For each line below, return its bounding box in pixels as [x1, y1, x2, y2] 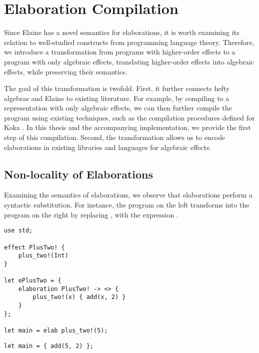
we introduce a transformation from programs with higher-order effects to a [4, 46, 235, 57]
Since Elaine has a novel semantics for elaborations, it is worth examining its [4, 27, 239, 37]
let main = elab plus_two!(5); [4, 327, 108, 334]
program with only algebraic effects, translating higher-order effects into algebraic [4, 56, 254, 66]
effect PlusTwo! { [4, 243, 65, 251]
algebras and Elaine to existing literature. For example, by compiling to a [4, 92, 229, 103]
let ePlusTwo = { [4, 277, 61, 284]
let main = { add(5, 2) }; [4, 342, 93, 349]
